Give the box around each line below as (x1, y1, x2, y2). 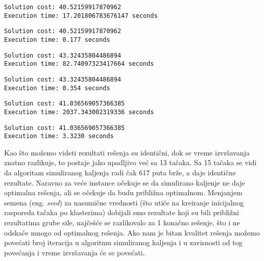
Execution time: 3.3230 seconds (4, 133, 114, 140)
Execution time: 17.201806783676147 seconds (4, 12, 158, 19)
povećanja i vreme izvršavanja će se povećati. (4, 247, 145, 257)
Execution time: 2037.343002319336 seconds (4, 108, 154, 116)
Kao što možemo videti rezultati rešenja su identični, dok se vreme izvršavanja (4, 147, 250, 158)
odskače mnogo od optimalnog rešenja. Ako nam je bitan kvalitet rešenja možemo (4, 227, 260, 238)
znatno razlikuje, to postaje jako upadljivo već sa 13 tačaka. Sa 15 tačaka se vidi (4, 157, 257, 168)
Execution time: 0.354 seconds (4, 84, 110, 92)
